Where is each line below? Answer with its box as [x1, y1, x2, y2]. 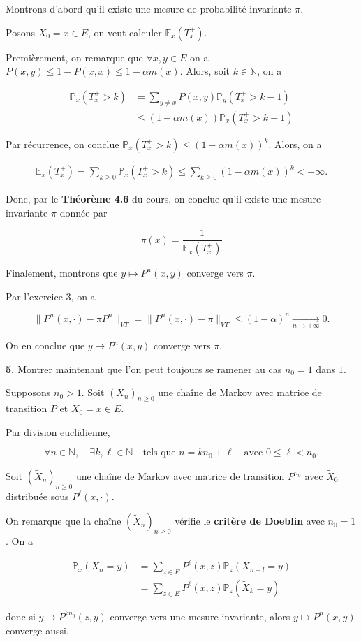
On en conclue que [6, 338, 85, 353]
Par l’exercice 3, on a [6, 289, 96, 303]
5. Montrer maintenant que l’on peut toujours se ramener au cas [6, 361, 282, 376]
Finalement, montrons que [6, 265, 118, 280]
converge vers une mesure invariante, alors [110, 608, 290, 623]
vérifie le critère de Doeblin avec [175, 513, 325, 528]
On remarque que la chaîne [6, 513, 121, 528]
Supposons [6, 385, 51, 400]
